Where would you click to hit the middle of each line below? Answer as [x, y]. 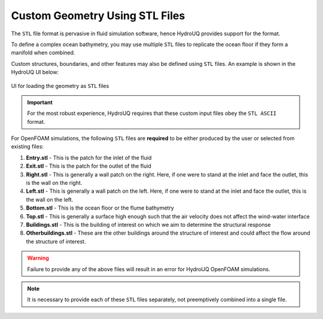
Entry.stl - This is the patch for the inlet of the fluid [89, 157]
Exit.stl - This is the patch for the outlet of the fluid [89, 166]
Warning [38, 258]
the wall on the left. [50, 199]
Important [40, 102]
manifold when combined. [43, 53]
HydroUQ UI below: [35, 72]
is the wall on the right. [54, 183]
